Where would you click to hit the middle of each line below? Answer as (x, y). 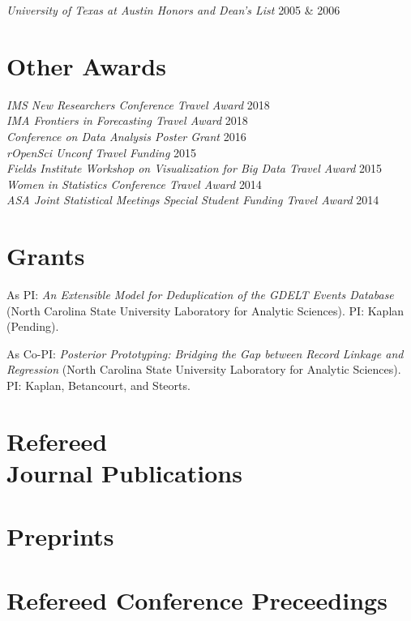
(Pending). (33, 326)
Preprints (60, 536)
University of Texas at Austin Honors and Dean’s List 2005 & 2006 (173, 10)
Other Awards (86, 65)
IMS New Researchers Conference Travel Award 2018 (138, 104)
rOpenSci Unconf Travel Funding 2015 (101, 152)
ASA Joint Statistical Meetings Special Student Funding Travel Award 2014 (193, 200)
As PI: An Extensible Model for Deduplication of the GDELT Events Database (200, 294)
